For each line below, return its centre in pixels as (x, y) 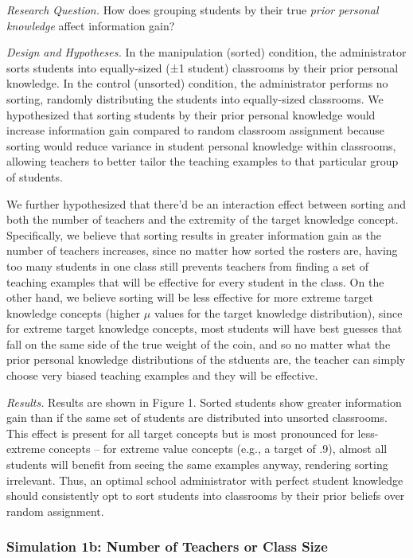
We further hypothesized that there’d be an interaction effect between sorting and (206, 203)
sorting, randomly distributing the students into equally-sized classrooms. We (195, 98)
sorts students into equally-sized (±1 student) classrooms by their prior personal (203, 67)
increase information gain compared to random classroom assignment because (196, 130)
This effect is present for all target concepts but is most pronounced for (180, 433)
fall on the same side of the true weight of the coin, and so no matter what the (199, 343)
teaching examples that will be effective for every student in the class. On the (195, 281)
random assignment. (55, 511)
